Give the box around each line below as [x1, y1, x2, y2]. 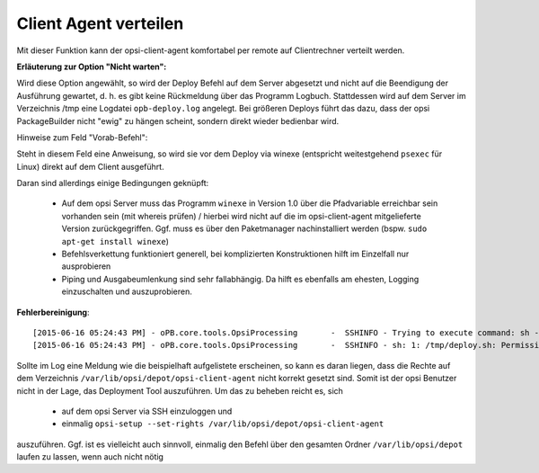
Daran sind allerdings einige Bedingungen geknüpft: [16, 178, 209, 189]
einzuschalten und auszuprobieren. [61, 286, 193, 297]
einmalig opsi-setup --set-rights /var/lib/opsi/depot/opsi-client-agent [61, 418, 384, 429]
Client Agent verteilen [16, 13, 184, 33]
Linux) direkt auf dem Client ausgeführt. [16, 161, 165, 172]
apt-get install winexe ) [61, 236, 170, 246]
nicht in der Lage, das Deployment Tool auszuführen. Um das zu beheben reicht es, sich [16, 385, 343, 396]
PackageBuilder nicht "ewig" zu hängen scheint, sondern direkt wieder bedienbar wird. [16, 115, 340, 126]
